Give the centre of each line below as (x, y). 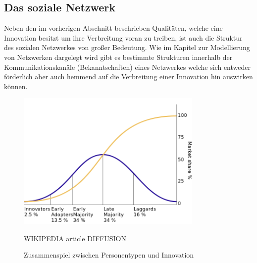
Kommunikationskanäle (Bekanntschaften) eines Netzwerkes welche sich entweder (127, 67)
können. (16, 86)
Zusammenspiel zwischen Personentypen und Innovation (109, 255)
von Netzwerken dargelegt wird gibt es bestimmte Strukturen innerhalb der (118, 57)
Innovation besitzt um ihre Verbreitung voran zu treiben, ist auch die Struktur (123, 37)
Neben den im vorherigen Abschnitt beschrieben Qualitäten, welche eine (113, 28)
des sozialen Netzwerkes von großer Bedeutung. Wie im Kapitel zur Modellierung (127, 47)
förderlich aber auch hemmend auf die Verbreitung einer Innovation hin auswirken (128, 77)
